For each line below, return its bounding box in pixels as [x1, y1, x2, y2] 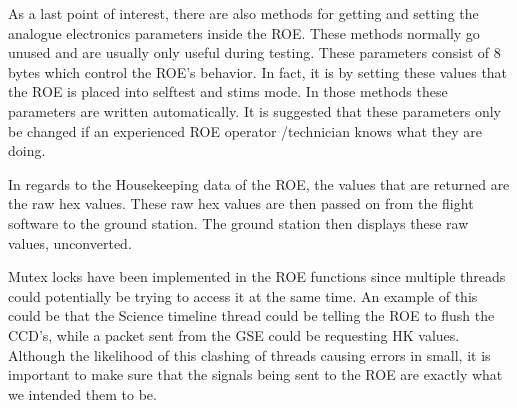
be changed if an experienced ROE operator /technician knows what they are [8, 120, 482, 141]
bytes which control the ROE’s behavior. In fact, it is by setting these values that [8, 61, 508, 82]
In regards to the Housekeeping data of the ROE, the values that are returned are [8, 173, 510, 194]
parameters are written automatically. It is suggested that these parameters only [8, 100, 501, 121]
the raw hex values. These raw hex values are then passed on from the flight [8, 193, 474, 214]
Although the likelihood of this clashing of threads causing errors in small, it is [8, 344, 491, 365]
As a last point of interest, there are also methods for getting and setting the [8, 3, 479, 23]
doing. [8, 140, 46, 161]
